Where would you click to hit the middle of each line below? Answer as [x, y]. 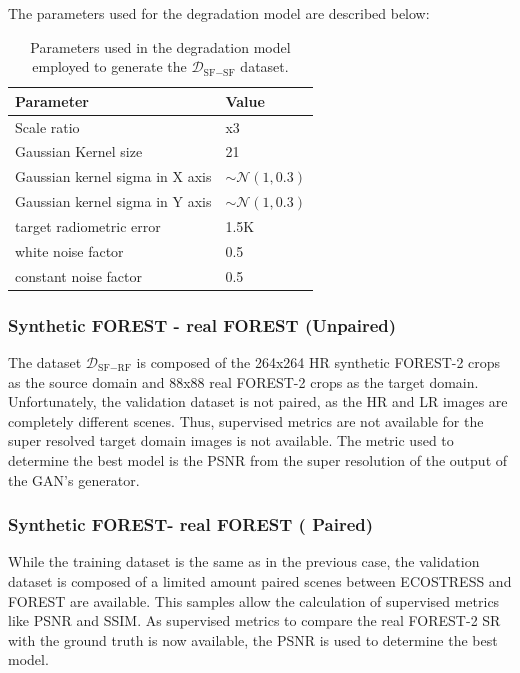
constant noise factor [78, 275]
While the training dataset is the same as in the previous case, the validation [244, 561]
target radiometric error [88, 226]
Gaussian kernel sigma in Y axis [113, 201]
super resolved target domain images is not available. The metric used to [231, 440]
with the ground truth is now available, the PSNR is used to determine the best [253, 639]
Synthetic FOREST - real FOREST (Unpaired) [202, 324]
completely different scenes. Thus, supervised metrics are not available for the [246, 420]
